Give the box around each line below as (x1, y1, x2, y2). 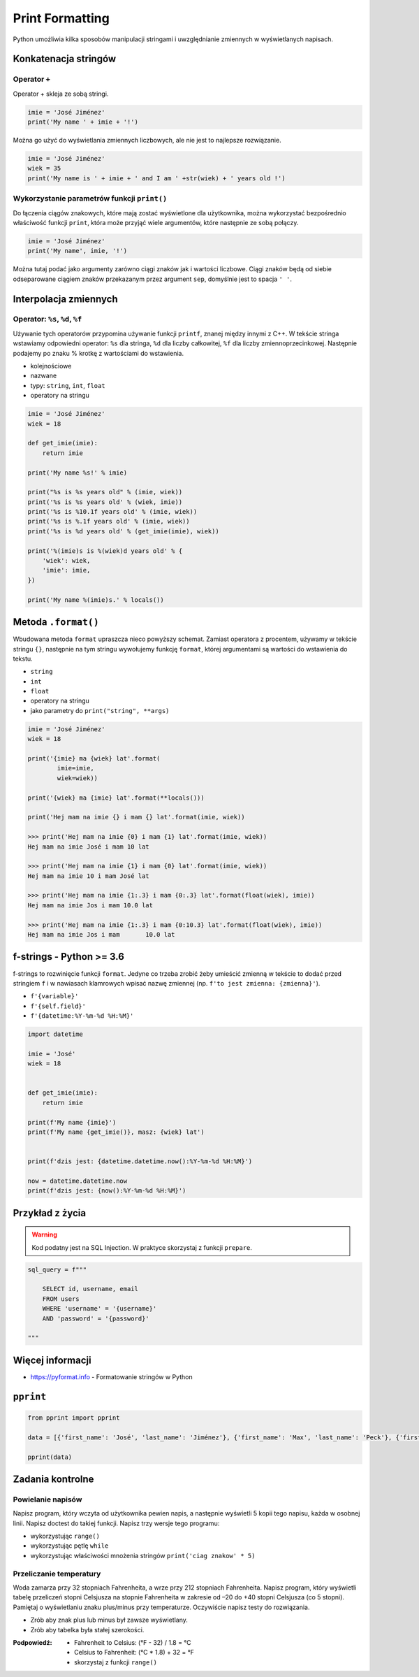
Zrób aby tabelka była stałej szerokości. (30, 1625, 145, 1634)
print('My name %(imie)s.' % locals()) (27, 596, 164, 604)
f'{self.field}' (30, 1002, 87, 1010)
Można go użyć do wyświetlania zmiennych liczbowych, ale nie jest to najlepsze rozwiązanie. (13, 136, 282, 145)
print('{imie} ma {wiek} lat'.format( (27, 755, 161, 762)
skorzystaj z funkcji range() (74, 1657, 157, 1667)
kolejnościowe (30, 362, 72, 370)
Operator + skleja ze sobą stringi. (13, 89, 109, 98)
